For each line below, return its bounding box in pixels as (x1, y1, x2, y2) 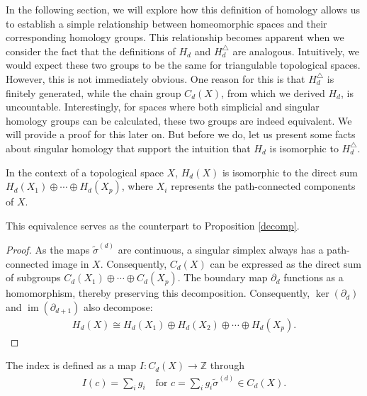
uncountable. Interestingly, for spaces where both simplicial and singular (6, 99, 320, 114)
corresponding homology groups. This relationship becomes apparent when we (6, 30, 344, 45)
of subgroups (6, 270, 61, 285)
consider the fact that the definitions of (6, 43, 176, 58)
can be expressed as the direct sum (210, 256, 361, 271)
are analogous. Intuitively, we (232, 43, 360, 58)
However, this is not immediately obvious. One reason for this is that (6, 71, 305, 86)
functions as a (283, 270, 344, 285)
